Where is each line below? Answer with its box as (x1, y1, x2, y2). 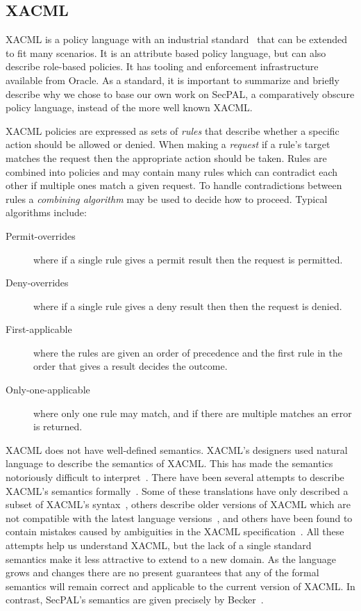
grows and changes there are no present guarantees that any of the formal (6, 565, 319, 580)
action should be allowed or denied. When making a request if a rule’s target (6, 137, 330, 152)
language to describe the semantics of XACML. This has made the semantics (6, 456, 333, 471)
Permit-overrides (6, 228, 76, 243)
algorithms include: (6, 205, 87, 220)
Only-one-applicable (6, 382, 90, 397)
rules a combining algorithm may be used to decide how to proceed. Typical (6, 191, 328, 206)
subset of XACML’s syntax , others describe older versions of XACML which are (6, 497, 351, 512)
